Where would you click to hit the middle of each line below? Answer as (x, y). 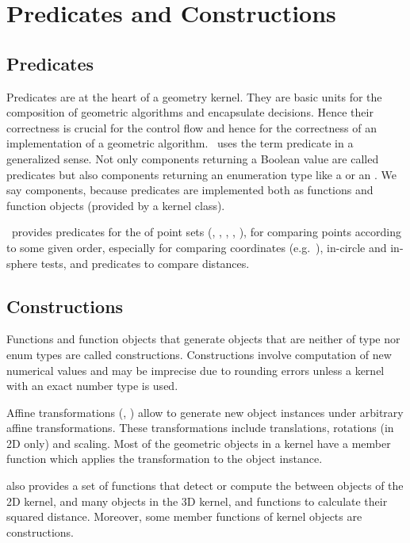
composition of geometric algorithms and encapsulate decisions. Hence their (190, 112)
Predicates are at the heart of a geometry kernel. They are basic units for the (194, 96)
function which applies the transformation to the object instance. (165, 459)
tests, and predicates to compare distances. (145, 263)
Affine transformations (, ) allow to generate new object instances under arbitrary (205, 412)
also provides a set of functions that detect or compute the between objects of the (205, 486)
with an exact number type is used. (92, 386)
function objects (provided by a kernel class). (116, 205)
